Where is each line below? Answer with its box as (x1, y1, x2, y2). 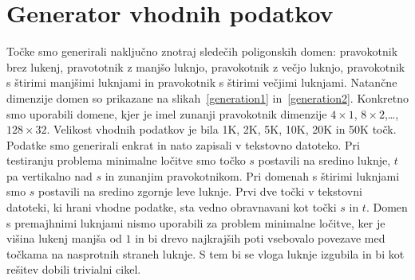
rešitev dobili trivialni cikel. (6, 261, 141, 278)
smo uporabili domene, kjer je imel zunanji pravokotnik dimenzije (6, 105, 327, 122)
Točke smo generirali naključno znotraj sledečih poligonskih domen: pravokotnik (6, 43, 398, 60)
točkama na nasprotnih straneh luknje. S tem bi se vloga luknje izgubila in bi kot (6, 245, 405, 262)
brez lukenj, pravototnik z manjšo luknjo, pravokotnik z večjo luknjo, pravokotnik (6, 58, 405, 75)
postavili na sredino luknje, (258, 152, 391, 169)
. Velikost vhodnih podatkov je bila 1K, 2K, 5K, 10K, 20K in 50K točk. (46, 121, 397, 138)
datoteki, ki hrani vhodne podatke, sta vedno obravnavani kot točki (6, 199, 337, 216)
